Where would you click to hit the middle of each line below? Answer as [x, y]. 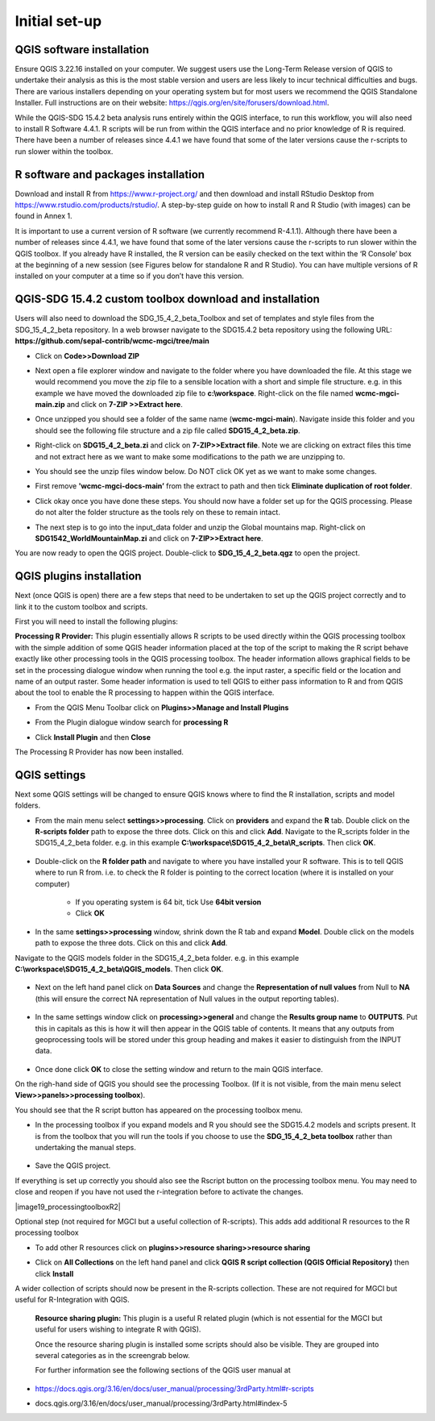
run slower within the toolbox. [64, 151]
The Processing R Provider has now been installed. [99, 752]
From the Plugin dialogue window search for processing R [132, 722]
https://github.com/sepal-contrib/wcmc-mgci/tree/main [112, 341]
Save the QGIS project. [73, 1165]
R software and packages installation [110, 175]
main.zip [50, 405]
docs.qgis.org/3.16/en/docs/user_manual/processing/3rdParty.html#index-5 [161, 1403]
